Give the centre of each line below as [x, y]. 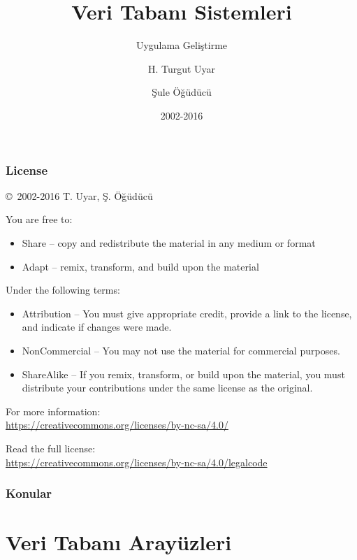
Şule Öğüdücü [182, 92]
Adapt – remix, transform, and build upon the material [140, 266]
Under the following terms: [63, 290]
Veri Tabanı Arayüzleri [119, 542]
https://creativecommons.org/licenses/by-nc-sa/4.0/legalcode [137, 462]
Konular [29, 493]
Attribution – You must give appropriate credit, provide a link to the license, [187, 313]
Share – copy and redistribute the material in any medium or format [169, 242]
